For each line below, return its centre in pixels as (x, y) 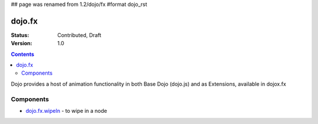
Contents (23, 54)
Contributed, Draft (79, 35)
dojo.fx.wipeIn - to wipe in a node (66, 111)
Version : (21, 43)
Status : (20, 35)
